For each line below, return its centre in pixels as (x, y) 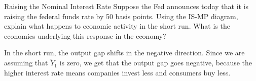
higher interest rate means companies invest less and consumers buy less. (117, 72)
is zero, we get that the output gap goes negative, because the (156, 63)
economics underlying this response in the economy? (85, 35)
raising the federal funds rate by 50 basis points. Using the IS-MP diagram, (121, 16)
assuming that (26, 63)
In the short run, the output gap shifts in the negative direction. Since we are (124, 53)
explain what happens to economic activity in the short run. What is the (117, 26)
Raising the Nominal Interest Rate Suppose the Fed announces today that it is (126, 6)
